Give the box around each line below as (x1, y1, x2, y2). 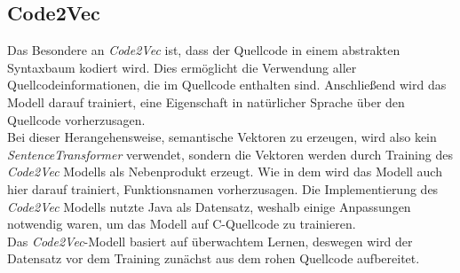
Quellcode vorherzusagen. (7, 110, 146, 129)
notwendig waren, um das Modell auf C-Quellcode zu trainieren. (7, 214, 356, 233)
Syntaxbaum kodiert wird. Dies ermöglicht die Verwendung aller (7, 58, 357, 76)
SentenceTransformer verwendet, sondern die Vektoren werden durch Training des (7, 144, 453, 163)
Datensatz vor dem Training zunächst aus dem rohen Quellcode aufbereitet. (7, 249, 420, 268)
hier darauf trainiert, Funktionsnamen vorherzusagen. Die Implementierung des (7, 179, 439, 198)
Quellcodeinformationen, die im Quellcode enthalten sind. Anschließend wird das (7, 75, 447, 94)
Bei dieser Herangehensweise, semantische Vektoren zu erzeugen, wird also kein (7, 128, 437, 146)
